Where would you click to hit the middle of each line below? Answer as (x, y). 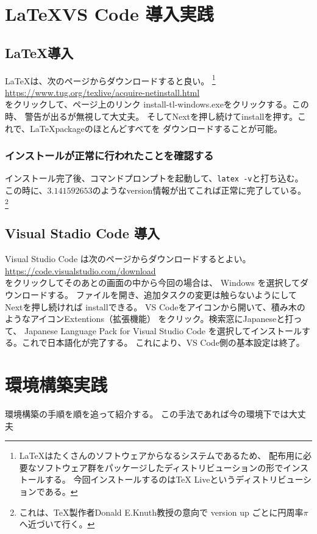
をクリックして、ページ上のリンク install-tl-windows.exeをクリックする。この (157, 104)
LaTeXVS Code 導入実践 (109, 14)
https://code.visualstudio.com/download (80, 270)
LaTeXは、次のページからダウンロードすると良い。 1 (110, 79)
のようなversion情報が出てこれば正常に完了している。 (199, 190)
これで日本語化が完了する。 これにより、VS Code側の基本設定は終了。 (163, 342)
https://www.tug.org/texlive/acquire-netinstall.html (102, 92)
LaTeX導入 (39, 52)
